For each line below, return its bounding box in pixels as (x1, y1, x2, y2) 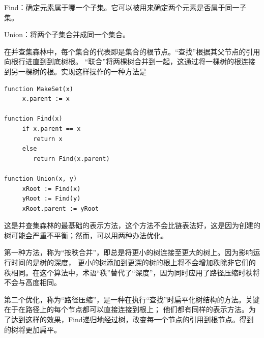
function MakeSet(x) (4, 85, 74, 93)
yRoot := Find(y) (22, 195, 81, 203)
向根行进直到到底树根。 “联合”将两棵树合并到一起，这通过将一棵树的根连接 (4, 56, 255, 67)
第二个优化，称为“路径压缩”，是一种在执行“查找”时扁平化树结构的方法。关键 (4, 294, 260, 304)
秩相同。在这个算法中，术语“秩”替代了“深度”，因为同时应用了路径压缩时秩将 (4, 267, 260, 277)
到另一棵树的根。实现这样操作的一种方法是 (4, 66, 146, 76)
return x (33, 135, 63, 143)
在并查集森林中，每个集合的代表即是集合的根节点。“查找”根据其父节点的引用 (4, 46, 260, 57)
